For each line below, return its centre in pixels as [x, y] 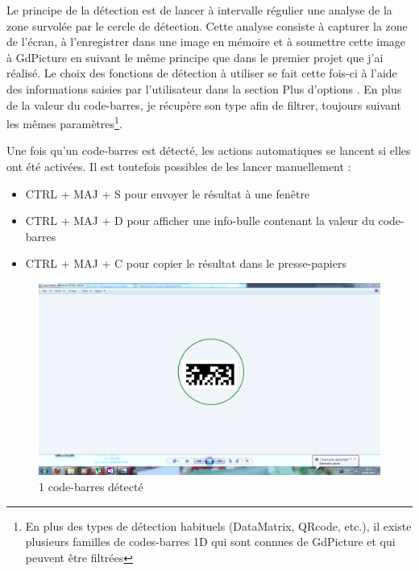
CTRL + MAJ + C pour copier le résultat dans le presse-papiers [186, 263]
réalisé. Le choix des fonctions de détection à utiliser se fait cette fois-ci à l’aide [202, 73]
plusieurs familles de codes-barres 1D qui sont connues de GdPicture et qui [210, 542]
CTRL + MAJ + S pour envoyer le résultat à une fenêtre [168, 193]
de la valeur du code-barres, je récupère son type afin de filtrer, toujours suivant [204, 104]
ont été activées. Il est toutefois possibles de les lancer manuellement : [179, 166]
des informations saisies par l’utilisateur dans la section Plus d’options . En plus [204, 88]
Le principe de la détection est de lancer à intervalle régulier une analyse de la [199, 10]
